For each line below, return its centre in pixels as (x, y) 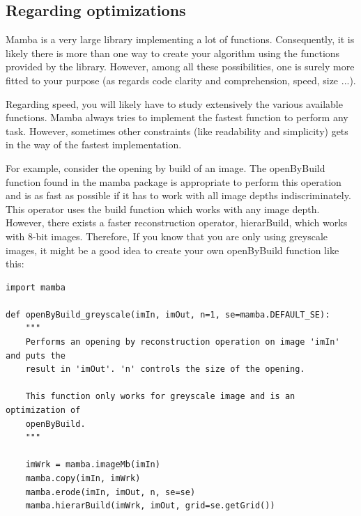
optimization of (43, 411)
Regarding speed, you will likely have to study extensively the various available (174, 103)
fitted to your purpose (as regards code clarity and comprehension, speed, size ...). (181, 80)
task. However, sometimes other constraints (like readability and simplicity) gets (177, 131)
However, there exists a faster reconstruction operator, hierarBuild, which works (177, 222)
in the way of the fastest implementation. (94, 144)
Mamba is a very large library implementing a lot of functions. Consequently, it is (180, 39)
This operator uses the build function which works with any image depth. (163, 209)
